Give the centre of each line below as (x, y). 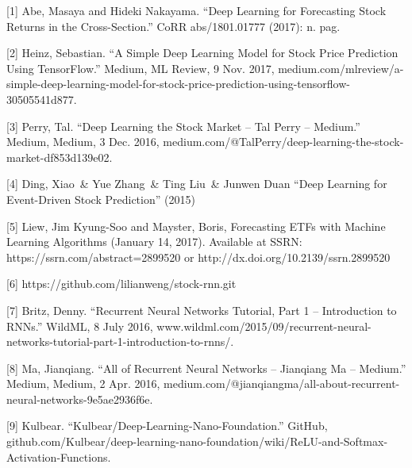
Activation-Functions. (59, 456)
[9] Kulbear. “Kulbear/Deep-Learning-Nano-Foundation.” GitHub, (167, 426)
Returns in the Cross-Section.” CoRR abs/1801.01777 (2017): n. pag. (173, 26)
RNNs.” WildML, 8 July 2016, (80, 326)
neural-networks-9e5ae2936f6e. (80, 399)
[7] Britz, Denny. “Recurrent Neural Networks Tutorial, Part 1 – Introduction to (202, 310)
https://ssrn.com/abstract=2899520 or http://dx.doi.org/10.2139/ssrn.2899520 (198, 257)
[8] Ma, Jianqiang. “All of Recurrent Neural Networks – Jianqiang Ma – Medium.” (206, 368)
